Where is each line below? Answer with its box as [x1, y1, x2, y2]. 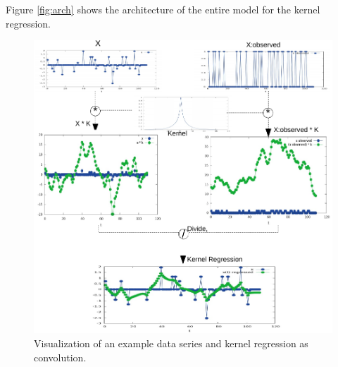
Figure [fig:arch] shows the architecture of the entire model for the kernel [6, 2, 320, 16]
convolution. [34, 349, 87, 364]
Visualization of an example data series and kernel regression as [34, 336, 308, 350]
